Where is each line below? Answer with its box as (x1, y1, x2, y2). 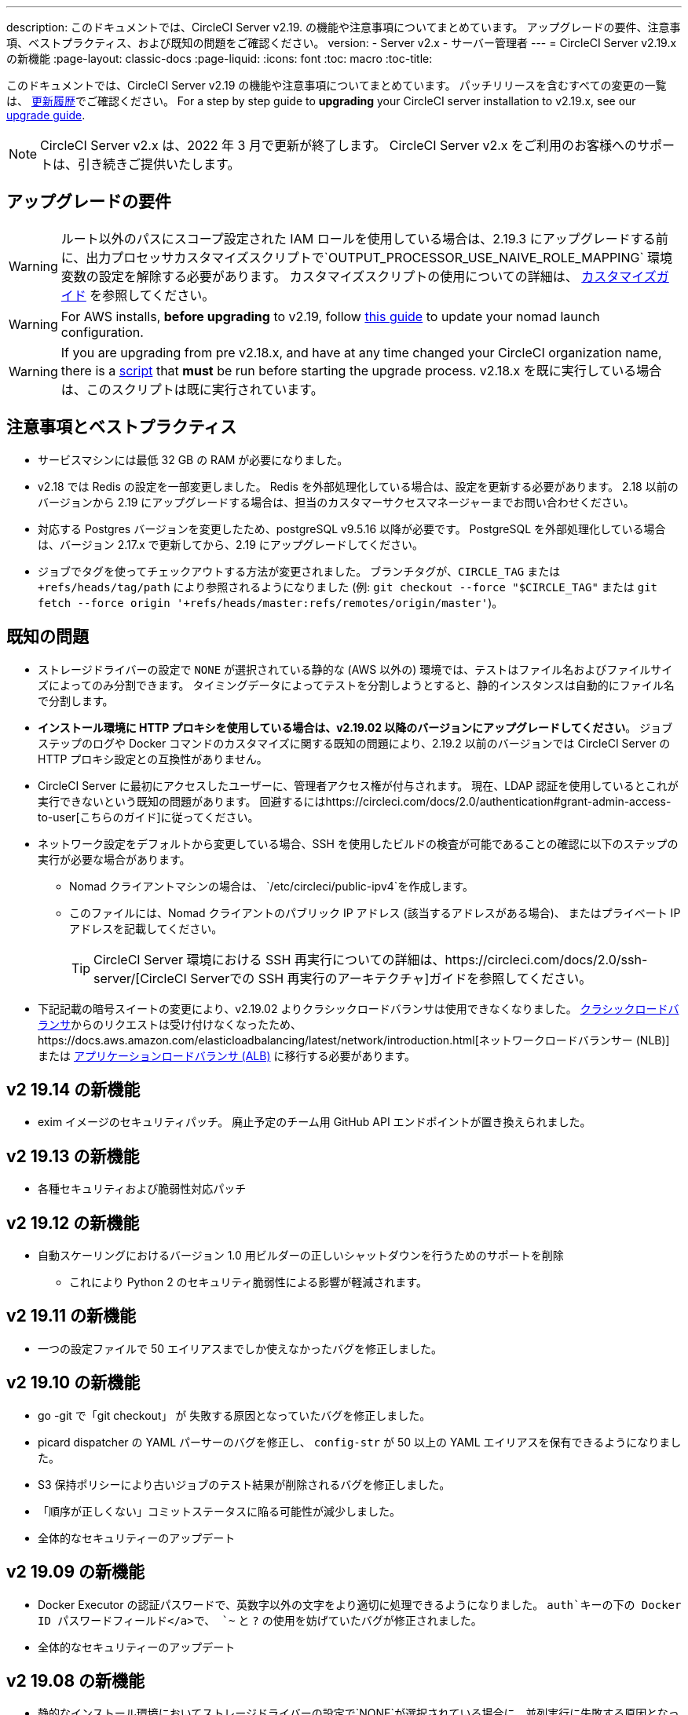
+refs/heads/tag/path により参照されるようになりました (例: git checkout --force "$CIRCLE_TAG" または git (38, 580, 657, 594)
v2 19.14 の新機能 (6, 1079, 141, 1099)
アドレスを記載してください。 (69, 921, 223, 935)
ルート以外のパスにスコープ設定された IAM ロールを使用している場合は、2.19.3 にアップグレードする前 (60, 230, 668, 247)
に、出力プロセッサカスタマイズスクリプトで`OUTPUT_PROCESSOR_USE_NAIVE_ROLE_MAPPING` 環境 (60, 249, 673, 265)
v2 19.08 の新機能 (6, 1671, 145, 1691)
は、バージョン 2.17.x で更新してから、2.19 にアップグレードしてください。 (38, 537, 423, 551)
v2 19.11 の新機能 (6, 1306, 137, 1326)
